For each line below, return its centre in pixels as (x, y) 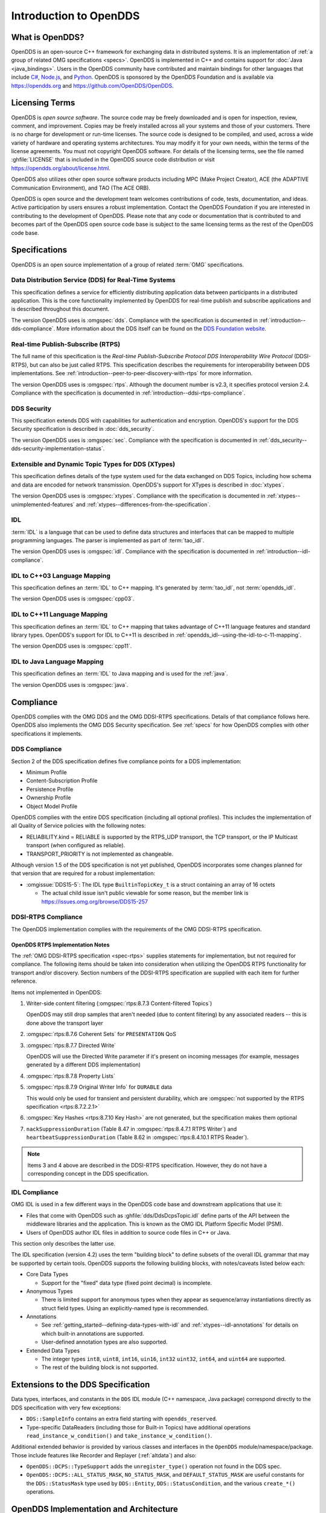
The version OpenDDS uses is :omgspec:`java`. (70, 684)
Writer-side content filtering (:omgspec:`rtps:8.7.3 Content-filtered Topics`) (119, 1003)
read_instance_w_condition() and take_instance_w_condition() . (119, 1436)
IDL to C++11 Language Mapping (59, 614)
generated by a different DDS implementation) (84, 1065)
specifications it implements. (47, 734)
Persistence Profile (50, 789)
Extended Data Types (53, 1350)
